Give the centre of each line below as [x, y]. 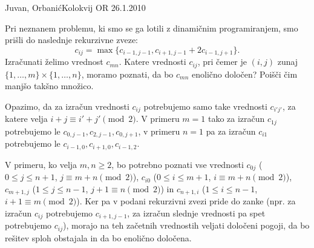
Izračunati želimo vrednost [54, 62]
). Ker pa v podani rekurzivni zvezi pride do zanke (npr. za [186, 201]
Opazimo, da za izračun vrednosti [67, 106]
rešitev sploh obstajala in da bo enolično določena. [98, 237]
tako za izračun [236, 119]
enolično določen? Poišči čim [245, 74]
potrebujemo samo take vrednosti [205, 106]
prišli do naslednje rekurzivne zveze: [71, 40]
